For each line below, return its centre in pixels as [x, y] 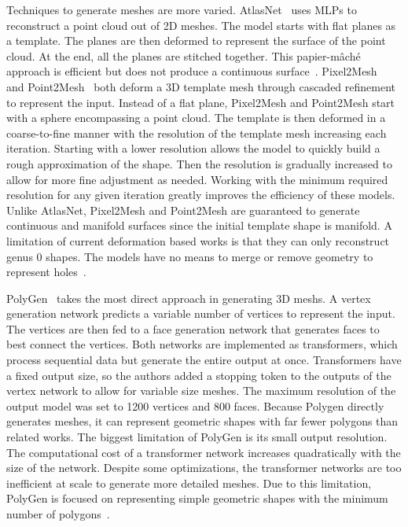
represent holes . [46, 272]
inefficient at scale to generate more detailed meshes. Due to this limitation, [189, 483]
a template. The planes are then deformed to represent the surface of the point [196, 41]
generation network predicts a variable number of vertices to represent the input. [201, 313]
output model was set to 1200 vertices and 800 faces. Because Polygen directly [195, 405]
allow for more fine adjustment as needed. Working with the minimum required [197, 179]
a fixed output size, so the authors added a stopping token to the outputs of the [199, 375]
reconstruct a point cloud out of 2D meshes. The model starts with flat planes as [201, 25]
